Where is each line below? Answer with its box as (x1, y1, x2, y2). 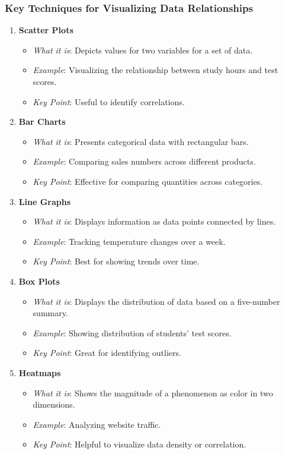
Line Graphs (18, 195, 71, 207)
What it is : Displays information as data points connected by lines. (33, 215, 276, 228)
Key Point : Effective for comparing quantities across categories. (33, 175, 263, 187)
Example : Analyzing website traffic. (33, 418, 161, 430)
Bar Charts (18, 115, 66, 128)
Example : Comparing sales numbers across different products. (33, 155, 256, 168)
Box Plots (18, 275, 60, 287)
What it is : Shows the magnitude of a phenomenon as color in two (33, 386, 273, 399)
